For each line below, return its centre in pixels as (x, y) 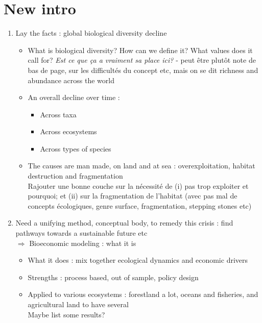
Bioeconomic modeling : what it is (83, 243)
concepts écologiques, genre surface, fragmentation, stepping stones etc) (140, 205)
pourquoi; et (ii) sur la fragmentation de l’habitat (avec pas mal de (133, 196)
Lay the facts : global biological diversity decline (91, 33)
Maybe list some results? (66, 314)
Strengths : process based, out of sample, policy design (113, 277)
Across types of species (76, 148)
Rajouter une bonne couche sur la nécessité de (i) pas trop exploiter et (138, 185)
